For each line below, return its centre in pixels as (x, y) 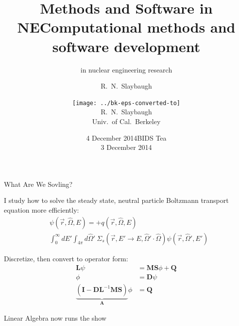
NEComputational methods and (126, 27)
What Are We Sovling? (38, 184)
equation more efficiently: (42, 209)
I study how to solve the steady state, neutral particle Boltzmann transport (116, 200)
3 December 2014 (126, 147)
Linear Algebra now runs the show (55, 317)
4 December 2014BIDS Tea (126, 137)
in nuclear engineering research (126, 69)
